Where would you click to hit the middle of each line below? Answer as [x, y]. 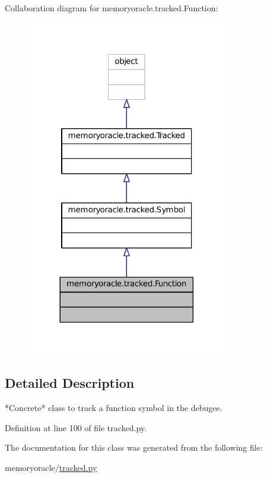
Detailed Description [70, 383]
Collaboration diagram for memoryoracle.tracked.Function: [112, 8]
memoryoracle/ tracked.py [51, 467]
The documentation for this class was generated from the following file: [134, 447]
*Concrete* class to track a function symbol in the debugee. [114, 407]
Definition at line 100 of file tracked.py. [76, 427]
